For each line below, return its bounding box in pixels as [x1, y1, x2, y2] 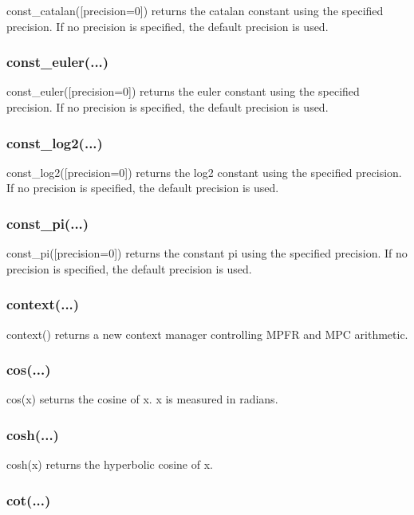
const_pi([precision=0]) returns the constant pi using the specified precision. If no [6, 245, 408, 261]
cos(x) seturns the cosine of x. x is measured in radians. [6, 391, 278, 407]
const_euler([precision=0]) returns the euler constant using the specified [6, 83, 360, 100]
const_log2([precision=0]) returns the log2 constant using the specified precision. [6, 163, 402, 180]
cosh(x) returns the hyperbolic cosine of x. [6, 456, 213, 473]
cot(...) [6, 489, 51, 509]
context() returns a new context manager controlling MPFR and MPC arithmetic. [6, 325, 408, 342]
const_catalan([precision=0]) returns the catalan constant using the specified [6, 2, 384, 18]
